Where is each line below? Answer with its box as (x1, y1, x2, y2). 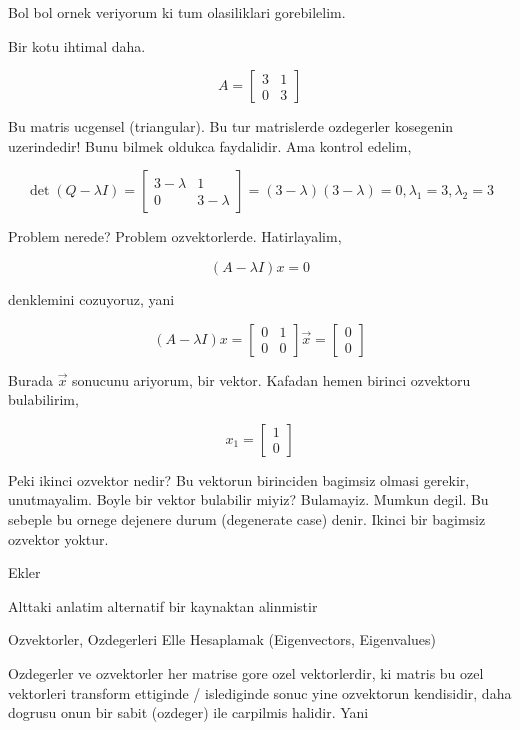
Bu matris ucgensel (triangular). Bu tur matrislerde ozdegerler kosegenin (8, 116, 454, 137)
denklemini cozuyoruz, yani (8, 288, 175, 309)
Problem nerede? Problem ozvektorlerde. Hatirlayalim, (8, 226, 342, 247)
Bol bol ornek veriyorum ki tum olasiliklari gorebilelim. (8, 2, 346, 22)
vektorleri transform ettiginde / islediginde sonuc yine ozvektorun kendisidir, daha (8, 682, 512, 703)
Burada (8, 369, 53, 390)
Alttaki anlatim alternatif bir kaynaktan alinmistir (8, 595, 318, 616)
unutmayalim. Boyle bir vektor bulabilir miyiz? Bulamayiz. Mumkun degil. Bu (8, 489, 489, 510)
